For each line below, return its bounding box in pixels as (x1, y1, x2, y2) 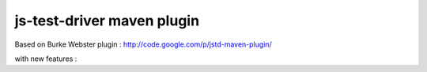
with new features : (14, 54, 77, 63)
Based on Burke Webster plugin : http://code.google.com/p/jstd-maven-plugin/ (14, 40, 272, 49)
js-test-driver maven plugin (14, 12, 200, 29)
